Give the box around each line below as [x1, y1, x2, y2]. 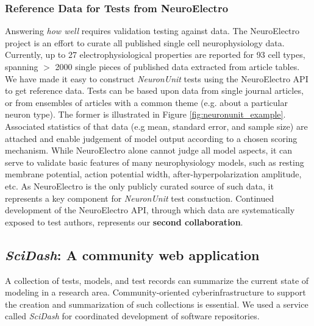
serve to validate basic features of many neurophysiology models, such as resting [5, 155, 304, 168]
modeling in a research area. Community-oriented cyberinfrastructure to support [5, 286, 306, 299]
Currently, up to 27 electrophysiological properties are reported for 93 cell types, [5, 48, 305, 61]
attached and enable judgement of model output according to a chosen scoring [5, 132, 298, 144]
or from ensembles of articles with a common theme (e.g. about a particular [5, 96, 288, 108]
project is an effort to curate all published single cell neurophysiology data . [5, 36, 285, 49]
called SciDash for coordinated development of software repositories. [5, 310, 260, 322]
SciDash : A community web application [5, 245, 260, 264]
